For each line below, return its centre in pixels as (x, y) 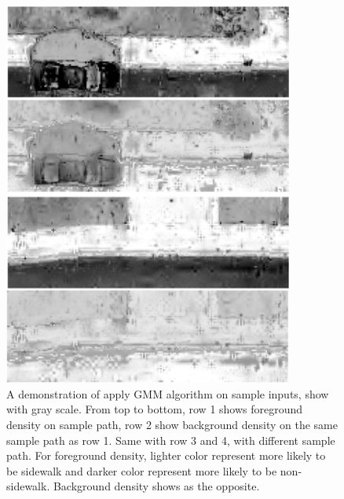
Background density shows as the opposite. (156, 486)
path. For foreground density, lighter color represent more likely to (166, 455)
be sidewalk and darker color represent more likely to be (142, 470)
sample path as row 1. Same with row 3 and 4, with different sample (171, 440)
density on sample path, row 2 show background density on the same (172, 425)
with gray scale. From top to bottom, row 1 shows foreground (155, 409)
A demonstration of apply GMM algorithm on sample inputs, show (168, 393)
